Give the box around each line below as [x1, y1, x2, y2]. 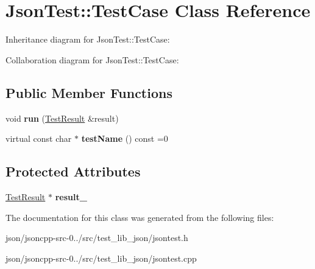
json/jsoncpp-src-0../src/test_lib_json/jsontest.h [5, 231, 188, 244]
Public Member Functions [5, 83, 172, 102]
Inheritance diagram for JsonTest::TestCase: [5, 33, 170, 46]
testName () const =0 [81, 132, 168, 145]
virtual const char [5, 132, 72, 145]
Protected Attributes [5, 162, 141, 181]
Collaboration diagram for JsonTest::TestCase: [5, 53, 179, 66]
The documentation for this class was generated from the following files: [5, 211, 274, 223]
